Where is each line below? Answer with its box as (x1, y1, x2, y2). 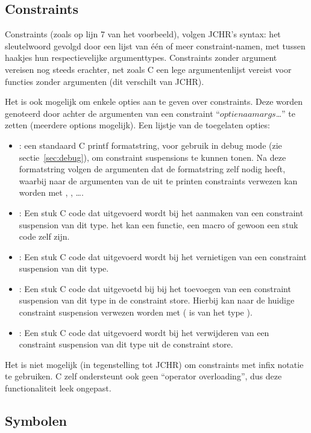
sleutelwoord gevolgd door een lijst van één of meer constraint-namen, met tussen (5, 39, 306, 52)
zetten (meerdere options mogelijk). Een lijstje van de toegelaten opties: (5, 119, 270, 131)
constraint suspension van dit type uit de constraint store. (19, 338, 233, 350)
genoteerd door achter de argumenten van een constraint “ (5, 107, 220, 119)
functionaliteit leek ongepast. (5, 382, 112, 394)
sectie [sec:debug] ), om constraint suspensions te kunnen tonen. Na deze (19, 151, 286, 163)
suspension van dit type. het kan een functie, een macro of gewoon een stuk (19, 218, 298, 231)
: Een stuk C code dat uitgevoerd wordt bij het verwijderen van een (19, 326, 269, 338)
